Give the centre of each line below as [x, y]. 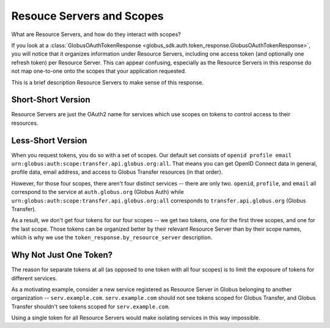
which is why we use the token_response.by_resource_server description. [112, 237]
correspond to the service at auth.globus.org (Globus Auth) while [98, 192]
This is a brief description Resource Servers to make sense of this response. [108, 82]
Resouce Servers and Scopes [88, 16]
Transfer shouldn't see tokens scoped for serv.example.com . [91, 307]
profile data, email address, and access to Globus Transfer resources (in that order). [117, 172]
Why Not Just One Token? [62, 255]
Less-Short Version [49, 140]
